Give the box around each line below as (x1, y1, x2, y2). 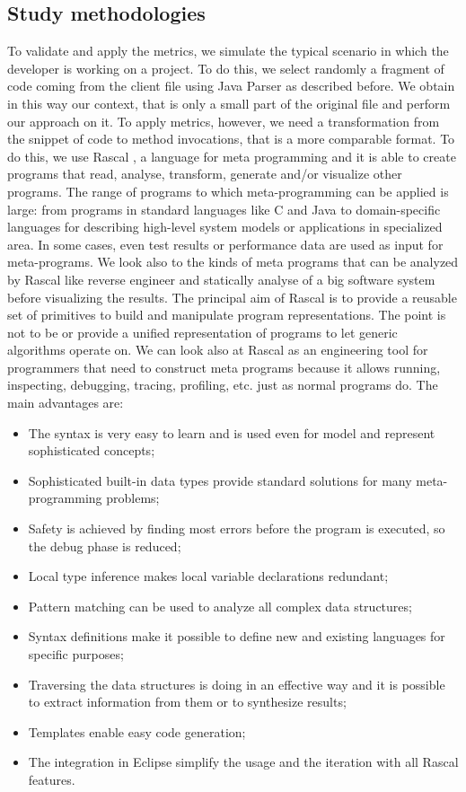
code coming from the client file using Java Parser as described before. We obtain (7, 76, 455, 95)
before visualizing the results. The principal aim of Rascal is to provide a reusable (7, 287, 457, 306)
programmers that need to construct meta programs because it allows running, (7, 357, 441, 376)
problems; (106, 488, 160, 507)
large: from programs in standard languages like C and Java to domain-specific (7, 199, 441, 218)
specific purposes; (28, 645, 124, 664)
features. (28, 770, 75, 788)
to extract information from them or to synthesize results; (28, 692, 347, 711)
